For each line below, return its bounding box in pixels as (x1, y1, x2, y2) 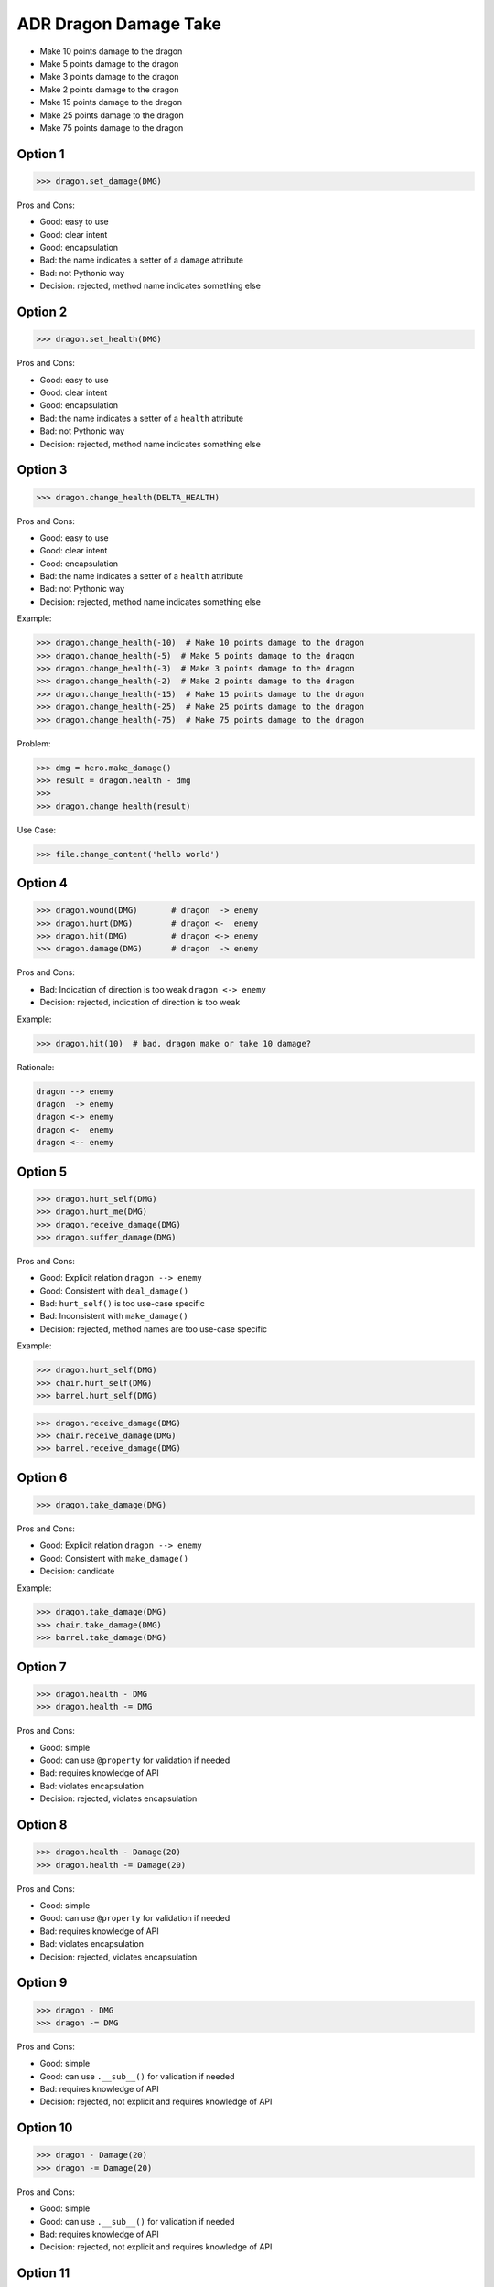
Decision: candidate (39, 1565, 115, 1577)
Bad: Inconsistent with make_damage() (39, 1311, 189, 1322)
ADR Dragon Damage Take (16, 14, 222, 34)
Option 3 (16, 462, 68, 478)
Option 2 (16, 305, 68, 320)
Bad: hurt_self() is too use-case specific (39, 1298, 205, 1309)
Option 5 (16, 1164, 68, 1179)
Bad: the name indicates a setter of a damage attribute (39, 254, 244, 265)
